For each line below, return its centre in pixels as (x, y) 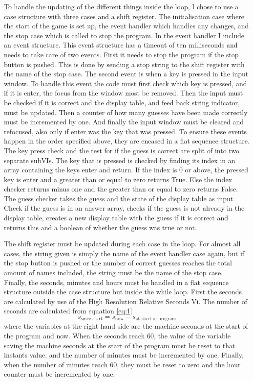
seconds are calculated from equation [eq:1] (68, 311)
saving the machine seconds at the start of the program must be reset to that (120, 345)
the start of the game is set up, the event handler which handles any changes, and (126, 26)
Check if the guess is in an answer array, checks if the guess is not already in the (124, 208)
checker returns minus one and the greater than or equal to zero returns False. (121, 189)
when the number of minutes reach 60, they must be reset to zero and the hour (122, 364)
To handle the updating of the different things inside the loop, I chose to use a (121, 6)
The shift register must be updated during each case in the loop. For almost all (122, 244)
